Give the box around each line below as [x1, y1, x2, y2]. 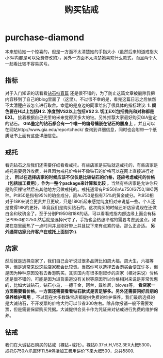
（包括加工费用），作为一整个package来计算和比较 [5, 180, 106, 186]
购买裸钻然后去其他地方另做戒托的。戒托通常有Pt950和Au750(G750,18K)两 [9, 186, 159, 192]
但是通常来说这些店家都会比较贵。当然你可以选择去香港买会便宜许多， [13, 264, 154, 270]
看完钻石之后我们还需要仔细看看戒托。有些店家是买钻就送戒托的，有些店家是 [5, 162, 158, 168]
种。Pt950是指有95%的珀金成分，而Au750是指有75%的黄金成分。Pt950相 [5, 192, 154, 198]
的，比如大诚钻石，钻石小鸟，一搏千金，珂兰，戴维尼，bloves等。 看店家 [5, 282, 151, 288]
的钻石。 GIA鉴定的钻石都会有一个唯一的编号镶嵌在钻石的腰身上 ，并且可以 [5, 120, 155, 126]
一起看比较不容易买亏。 [5, 61, 52, 66]
